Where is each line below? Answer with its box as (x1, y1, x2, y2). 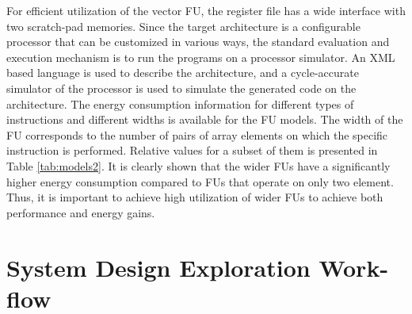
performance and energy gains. (6, 204, 155, 220)
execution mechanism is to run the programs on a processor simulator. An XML (6, 48, 395, 65)
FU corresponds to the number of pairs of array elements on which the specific (6, 126, 388, 143)
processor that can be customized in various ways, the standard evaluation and (6, 33, 390, 50)
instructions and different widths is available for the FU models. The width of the (6, 111, 403, 128)
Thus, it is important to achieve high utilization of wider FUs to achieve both (6, 189, 383, 205)
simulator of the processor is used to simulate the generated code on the (6, 79, 357, 96)
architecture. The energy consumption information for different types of (6, 95, 354, 112)
